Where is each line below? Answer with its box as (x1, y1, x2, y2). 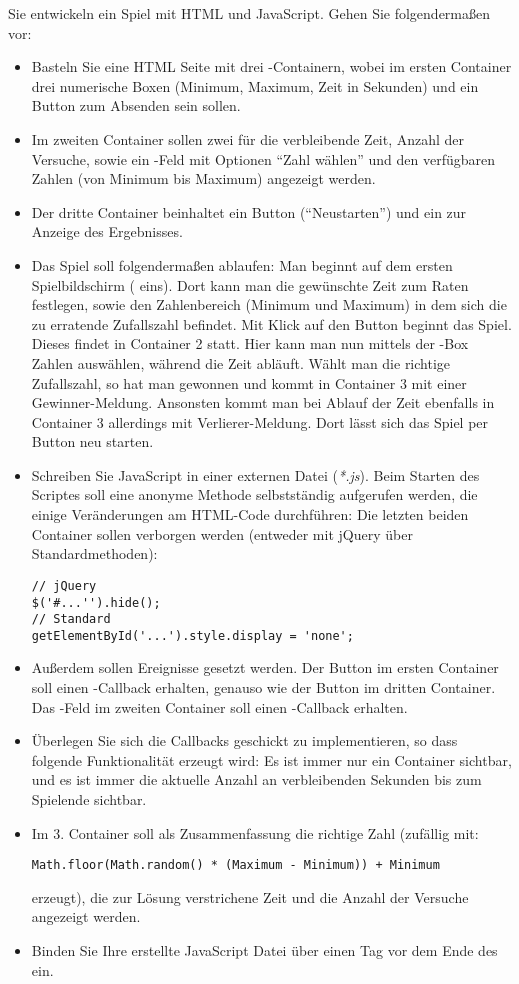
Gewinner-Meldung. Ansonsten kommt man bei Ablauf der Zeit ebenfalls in (31, 392, 495, 413)
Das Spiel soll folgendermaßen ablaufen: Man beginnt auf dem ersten (31, 254, 453, 275)
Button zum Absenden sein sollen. (31, 95, 241, 116)
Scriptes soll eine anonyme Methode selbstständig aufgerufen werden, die (31, 484, 478, 505)
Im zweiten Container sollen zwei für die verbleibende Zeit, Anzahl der (31, 128, 465, 149)
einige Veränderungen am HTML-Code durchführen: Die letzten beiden (31, 504, 469, 525)
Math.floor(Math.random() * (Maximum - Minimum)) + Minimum (31, 858, 440, 873)
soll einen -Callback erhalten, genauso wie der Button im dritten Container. (31, 677, 496, 698)
